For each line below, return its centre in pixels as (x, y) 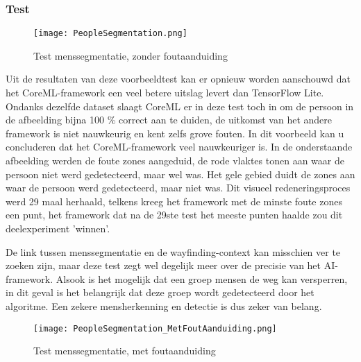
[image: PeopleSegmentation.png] (110, 34)
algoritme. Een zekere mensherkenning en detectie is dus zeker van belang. (164, 305)
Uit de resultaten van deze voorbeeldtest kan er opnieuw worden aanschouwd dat (178, 79)
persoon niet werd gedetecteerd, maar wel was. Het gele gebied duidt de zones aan (180, 174)
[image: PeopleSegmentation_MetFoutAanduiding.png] (155, 328)
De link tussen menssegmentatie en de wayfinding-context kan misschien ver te (173, 251)
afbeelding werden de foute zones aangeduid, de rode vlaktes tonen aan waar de (175, 161)
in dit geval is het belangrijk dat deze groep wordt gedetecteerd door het (160, 292)
